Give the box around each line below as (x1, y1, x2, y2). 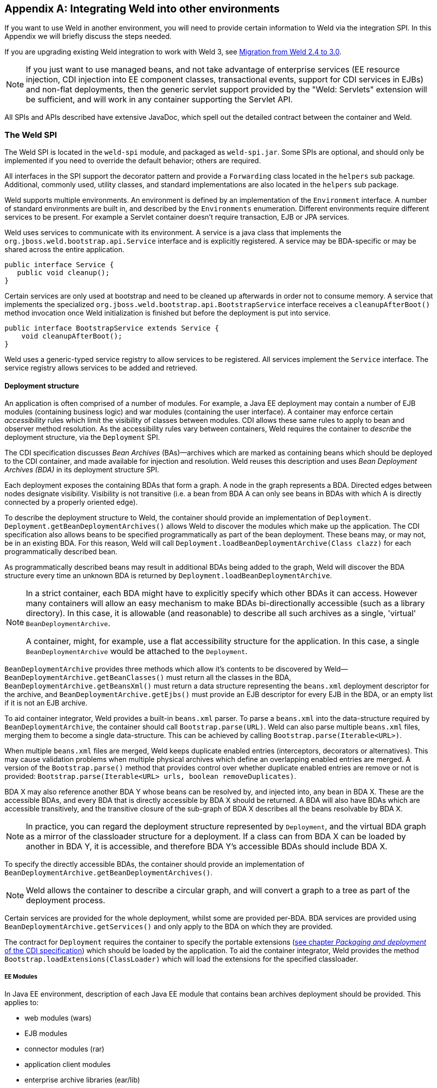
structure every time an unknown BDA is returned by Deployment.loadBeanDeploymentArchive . (4, 571, 332, 580)
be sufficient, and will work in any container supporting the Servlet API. (26, 94, 293, 105)
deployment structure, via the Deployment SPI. (4, 433, 160, 442)
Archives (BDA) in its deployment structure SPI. (4, 465, 159, 474)
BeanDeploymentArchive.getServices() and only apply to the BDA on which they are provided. (4, 922, 333, 931)
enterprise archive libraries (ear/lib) (24, 1076, 140, 1085)
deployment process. (26, 895, 105, 906)
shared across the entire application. (4, 245, 125, 254)
